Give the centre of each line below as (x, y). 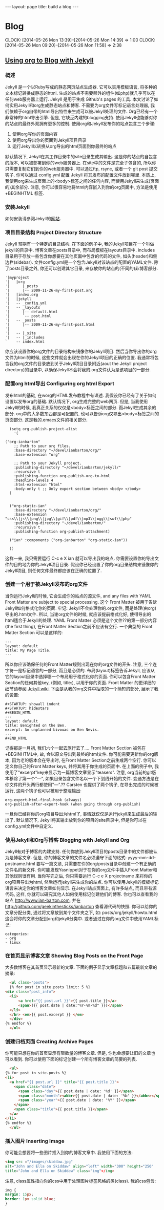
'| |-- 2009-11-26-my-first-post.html (50, 325)
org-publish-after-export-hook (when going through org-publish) (73, 804)
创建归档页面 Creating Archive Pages (49, 1041)
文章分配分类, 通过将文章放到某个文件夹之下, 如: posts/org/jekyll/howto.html (81, 913)
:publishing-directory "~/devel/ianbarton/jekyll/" (67, 467)
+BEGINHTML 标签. (25, 193)
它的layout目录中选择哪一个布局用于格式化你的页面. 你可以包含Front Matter (80, 676)
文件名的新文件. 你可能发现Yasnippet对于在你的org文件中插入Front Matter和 (81, 870)
